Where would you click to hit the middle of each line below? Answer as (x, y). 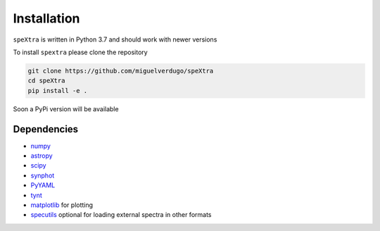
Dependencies (46, 129)
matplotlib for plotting (62, 205)
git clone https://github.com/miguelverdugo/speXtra (121, 71)
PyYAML (43, 185)
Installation (46, 18)
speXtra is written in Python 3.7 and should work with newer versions (115, 39)
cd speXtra (46, 81)
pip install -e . (58, 90)
